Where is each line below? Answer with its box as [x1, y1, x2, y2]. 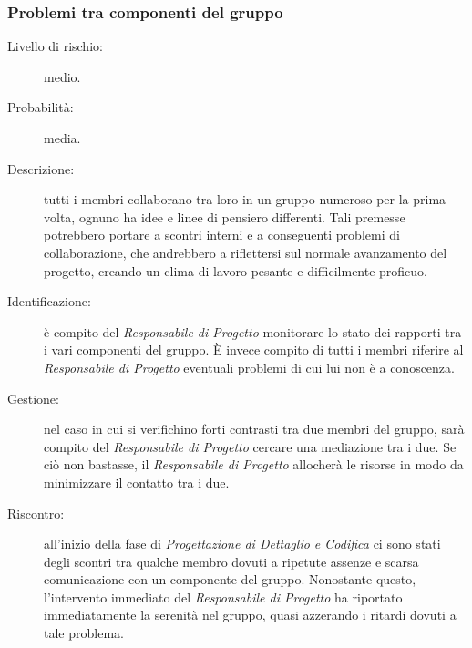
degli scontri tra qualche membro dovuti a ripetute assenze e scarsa [44, 551, 419, 571]
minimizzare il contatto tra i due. [44, 472, 230, 491]
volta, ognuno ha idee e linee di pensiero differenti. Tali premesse [44, 207, 405, 226]
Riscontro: [7, 503, 65, 522]
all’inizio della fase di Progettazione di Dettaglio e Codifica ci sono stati [44, 534, 441, 553]
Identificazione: [7, 292, 91, 311]
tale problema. [44, 623, 124, 643]
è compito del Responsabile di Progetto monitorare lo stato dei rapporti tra [44, 322, 462, 341]
